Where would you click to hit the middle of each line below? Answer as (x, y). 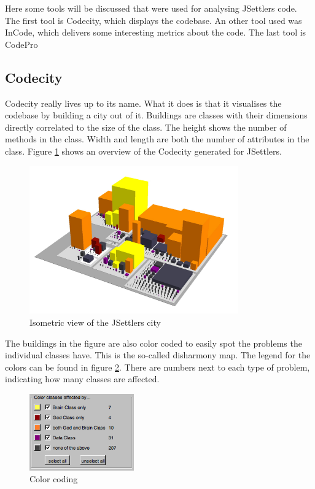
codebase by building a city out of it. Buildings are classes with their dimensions (156, 115)
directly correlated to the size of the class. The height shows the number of (146, 127)
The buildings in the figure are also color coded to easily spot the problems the (154, 343)
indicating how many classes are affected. (82, 379)
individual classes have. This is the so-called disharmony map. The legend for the (158, 355)
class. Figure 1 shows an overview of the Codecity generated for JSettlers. (143, 151)
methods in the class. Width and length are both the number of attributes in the (157, 139)
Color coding (54, 479)
